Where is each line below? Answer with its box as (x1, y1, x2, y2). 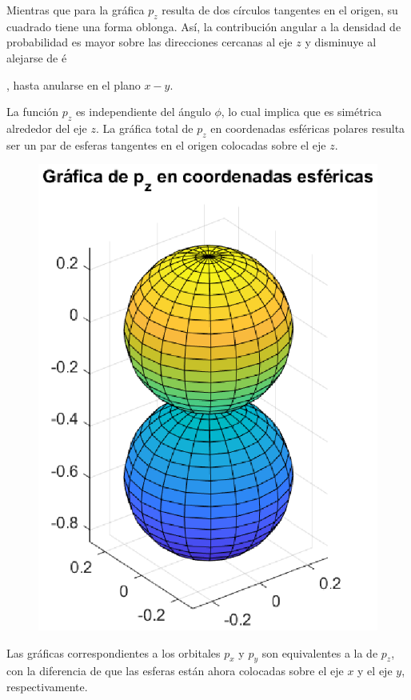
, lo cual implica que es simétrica (221, 103, 382, 120)
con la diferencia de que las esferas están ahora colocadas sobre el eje (6, 662, 344, 679)
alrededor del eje (6, 119, 87, 136)
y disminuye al (305, 34, 377, 50)
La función (6, 103, 59, 120)
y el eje (357, 662, 393, 679)
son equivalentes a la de (261, 644, 378, 661)
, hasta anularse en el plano (6, 76, 141, 93)
